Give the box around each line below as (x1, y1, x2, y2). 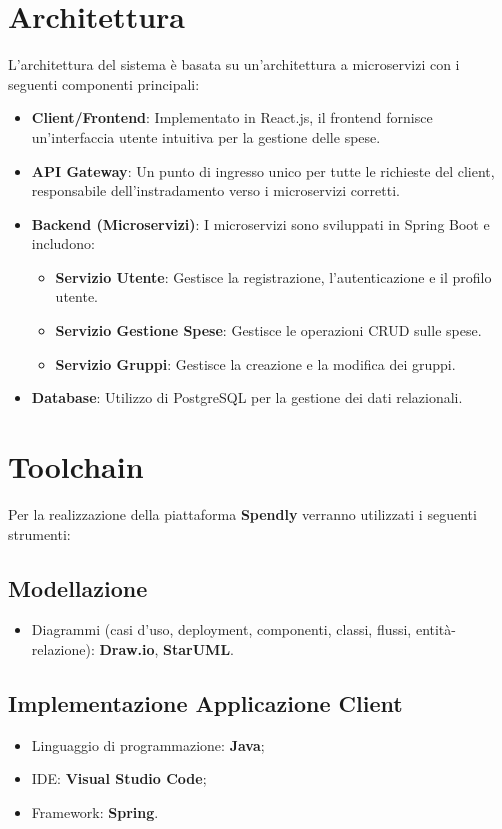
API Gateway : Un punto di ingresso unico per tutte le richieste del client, (31, 160, 495, 181)
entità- (415, 619, 456, 640)
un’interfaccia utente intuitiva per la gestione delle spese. (31, 126, 381, 147)
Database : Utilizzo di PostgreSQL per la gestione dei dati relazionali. (31, 387, 463, 408)
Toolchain (8, 446, 144, 487)
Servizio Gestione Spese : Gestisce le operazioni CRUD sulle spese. (55, 320, 482, 341)
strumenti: (8, 523, 71, 544)
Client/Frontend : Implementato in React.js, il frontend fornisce (31, 107, 433, 128)
